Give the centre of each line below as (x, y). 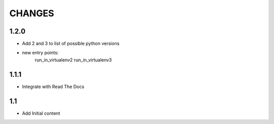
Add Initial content (41, 113)
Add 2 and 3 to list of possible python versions (71, 44)
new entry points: (40, 53)
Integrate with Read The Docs (53, 86)
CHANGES (32, 13)
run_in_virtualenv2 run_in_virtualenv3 (73, 60)
